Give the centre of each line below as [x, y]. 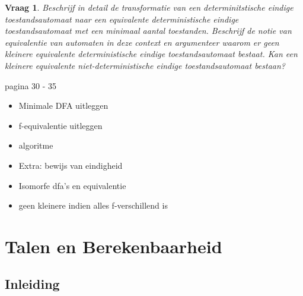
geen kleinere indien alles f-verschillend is [93, 205]
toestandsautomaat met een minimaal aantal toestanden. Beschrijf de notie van [148, 31]
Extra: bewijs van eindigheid [71, 165]
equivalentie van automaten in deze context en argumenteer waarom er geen [142, 42]
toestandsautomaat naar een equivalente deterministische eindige [122, 19]
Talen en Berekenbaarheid [114, 246]
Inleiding [32, 284]
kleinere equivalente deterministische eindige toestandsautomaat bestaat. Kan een [151, 54]
